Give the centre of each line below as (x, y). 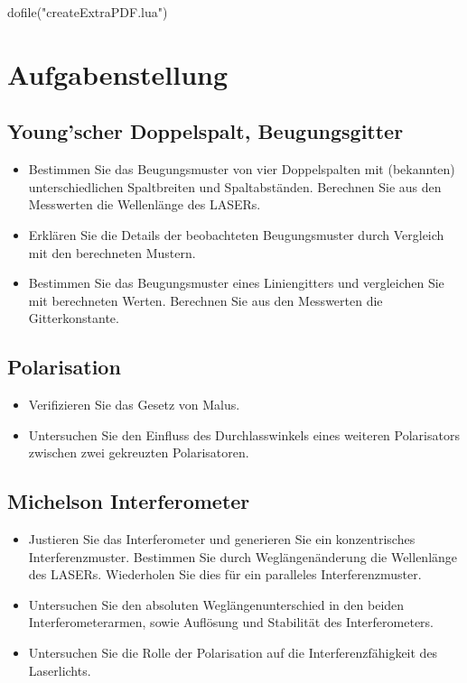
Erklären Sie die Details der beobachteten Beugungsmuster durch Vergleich (236, 234)
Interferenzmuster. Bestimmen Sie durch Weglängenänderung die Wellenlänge (243, 556)
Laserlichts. (60, 670)
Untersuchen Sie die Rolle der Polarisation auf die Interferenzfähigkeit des (233, 653)
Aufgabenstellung (118, 74)
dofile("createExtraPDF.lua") (88, 12)
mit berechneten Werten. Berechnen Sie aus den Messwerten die (205, 300)
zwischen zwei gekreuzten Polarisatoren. (139, 452)
